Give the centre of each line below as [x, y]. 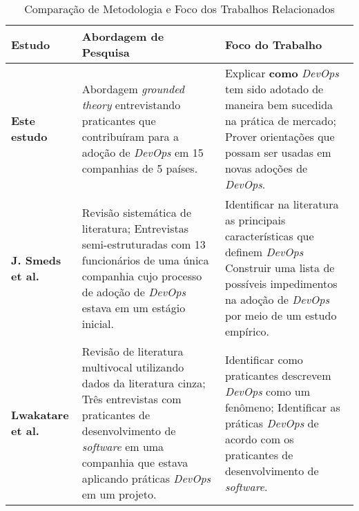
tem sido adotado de [274, 89]
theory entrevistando [131, 105]
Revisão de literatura [133, 351]
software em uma [123, 446]
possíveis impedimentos [281, 283]
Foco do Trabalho [273, 44]
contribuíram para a [130, 136]
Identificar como [264, 359]
